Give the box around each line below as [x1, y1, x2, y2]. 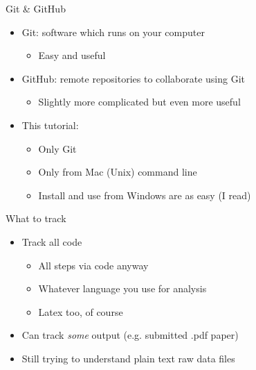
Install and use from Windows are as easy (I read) [38, 187, 251, 202]
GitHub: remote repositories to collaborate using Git [21, 71, 246, 85]
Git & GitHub [6, 1, 66, 15]
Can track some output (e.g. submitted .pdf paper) [21, 328, 239, 342]
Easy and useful [38, 48, 106, 62]
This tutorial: [21, 117, 79, 132]
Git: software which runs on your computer [21, 24, 205, 39]
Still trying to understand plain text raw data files [21, 351, 235, 365]
